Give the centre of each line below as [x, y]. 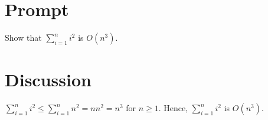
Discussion [48, 80]
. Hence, [173, 108]
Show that [23, 38]
